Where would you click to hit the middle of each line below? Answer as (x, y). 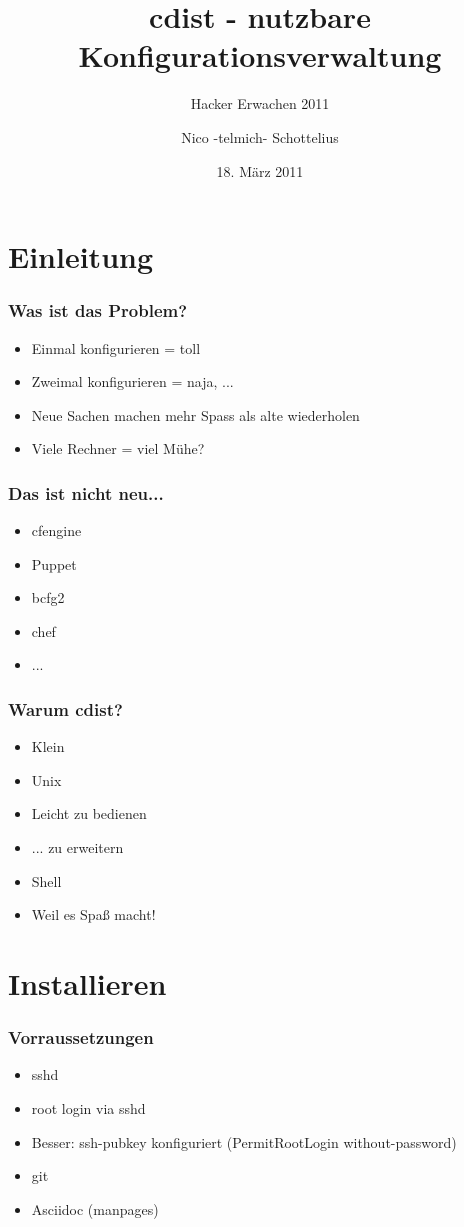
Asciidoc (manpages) (95, 1208)
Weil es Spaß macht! (93, 914)
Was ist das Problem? (98, 310)
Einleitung (81, 256)
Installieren (87, 983)
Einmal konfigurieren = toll (116, 347)
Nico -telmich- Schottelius (260, 136)
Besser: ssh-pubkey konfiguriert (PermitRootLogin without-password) (244, 1141)
